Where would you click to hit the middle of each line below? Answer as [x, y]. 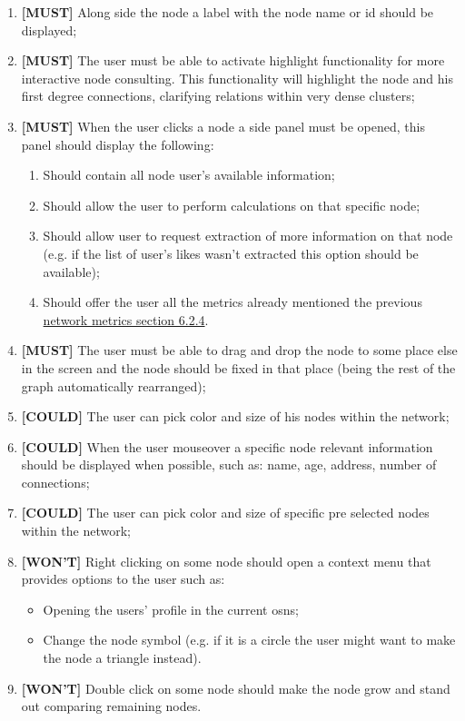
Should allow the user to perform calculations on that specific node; [232, 205]
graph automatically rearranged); [114, 385]
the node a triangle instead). [122, 658]
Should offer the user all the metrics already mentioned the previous [232, 302]
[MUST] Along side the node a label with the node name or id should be [228, 12]
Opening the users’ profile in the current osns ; [171, 609]
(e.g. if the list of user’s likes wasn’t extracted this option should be [231, 253]
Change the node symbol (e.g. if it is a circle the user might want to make [249, 640]
